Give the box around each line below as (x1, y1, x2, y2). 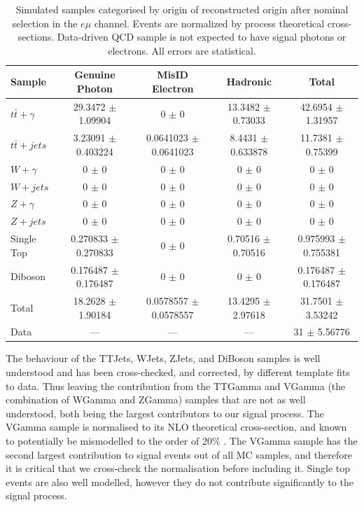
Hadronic (226, 74, 272, 89)
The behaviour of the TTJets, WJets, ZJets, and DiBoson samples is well (6, 351, 321, 366)
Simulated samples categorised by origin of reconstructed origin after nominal (15, 2, 349, 16)
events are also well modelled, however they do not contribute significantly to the (6, 474, 353, 489)
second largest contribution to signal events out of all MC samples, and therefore (6, 447, 352, 461)
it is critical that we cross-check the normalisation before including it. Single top (6, 461, 351, 475)
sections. (17, 29, 55, 44)
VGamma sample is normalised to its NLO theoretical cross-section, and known (6, 419, 347, 434)
